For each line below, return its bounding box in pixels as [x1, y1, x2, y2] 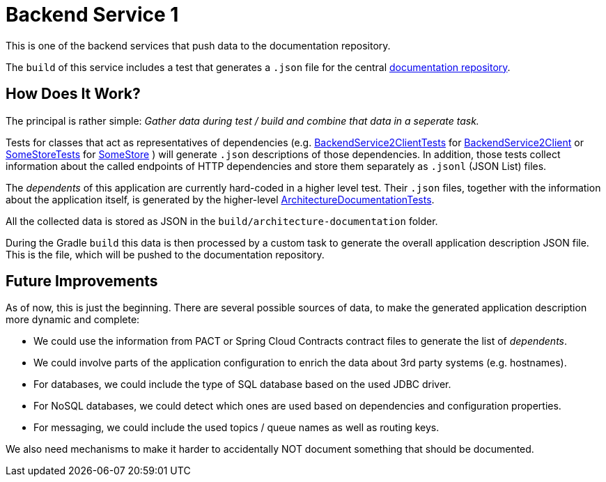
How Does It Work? [6, 85, 141, 103]
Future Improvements [6, 272, 158, 290]
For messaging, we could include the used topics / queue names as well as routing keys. [33, 421, 440, 434]
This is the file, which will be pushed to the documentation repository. [6, 248, 325, 261]
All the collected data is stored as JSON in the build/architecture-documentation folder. [6, 215, 438, 227]
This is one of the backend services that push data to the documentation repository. [6, 39, 391, 52]
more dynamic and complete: [6, 313, 140, 326]
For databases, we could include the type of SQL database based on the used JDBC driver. [33, 378, 451, 391]
